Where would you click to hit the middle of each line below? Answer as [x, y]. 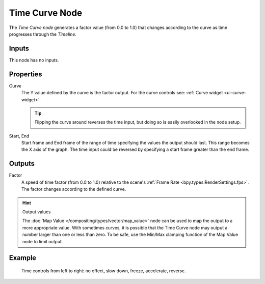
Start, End [19, 136]
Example [23, 258]
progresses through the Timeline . [43, 34]
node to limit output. [43, 241]
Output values [37, 212]
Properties [26, 74]
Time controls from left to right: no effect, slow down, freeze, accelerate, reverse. [104, 271]
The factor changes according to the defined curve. [74, 189]
